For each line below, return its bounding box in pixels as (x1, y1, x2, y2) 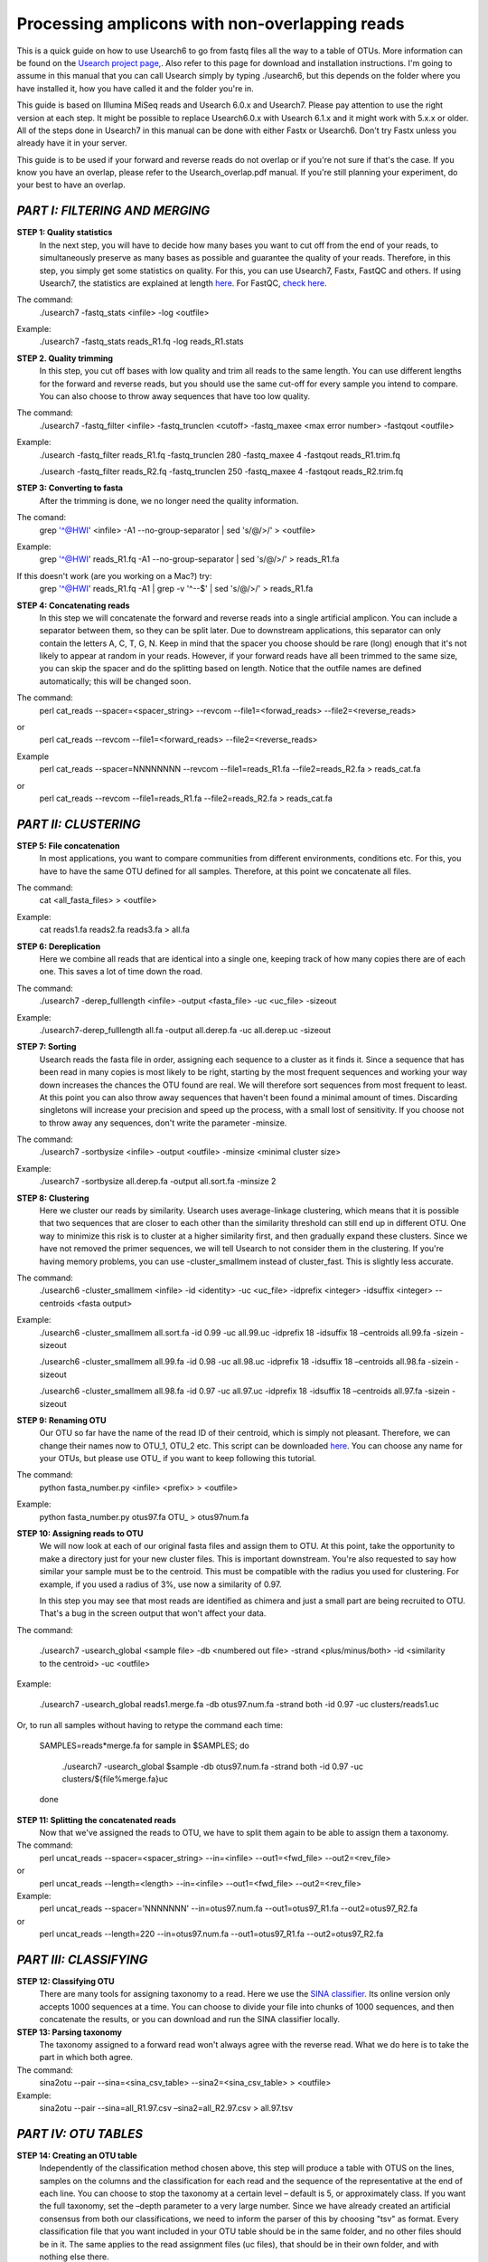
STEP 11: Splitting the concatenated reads (16, 1814, 176, 1825)
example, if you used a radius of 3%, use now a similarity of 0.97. (39, 1579, 282, 1590)
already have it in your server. (16, 138, 127, 148)
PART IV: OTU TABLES (16, 2126, 144, 2142)
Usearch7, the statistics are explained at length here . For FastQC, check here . (39, 277, 327, 289)
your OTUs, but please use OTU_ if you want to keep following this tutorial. (39, 1453, 316, 1464)
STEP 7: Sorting (16, 1041, 77, 1052)
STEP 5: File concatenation (16, 840, 120, 851)
